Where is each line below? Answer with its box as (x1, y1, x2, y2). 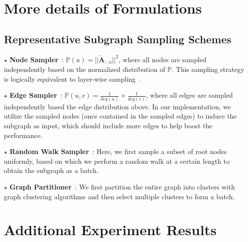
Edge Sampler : (9, 90, 63, 100)
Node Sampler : (9, 54, 64, 64)
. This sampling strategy (172, 64, 245, 74)
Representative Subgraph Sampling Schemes (4, 31, 231, 46)
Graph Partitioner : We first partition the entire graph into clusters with (9, 181, 235, 191)
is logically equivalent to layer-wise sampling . (4, 73, 141, 84)
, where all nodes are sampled (118, 54, 207, 64)
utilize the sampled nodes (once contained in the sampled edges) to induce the (4, 111, 237, 121)
